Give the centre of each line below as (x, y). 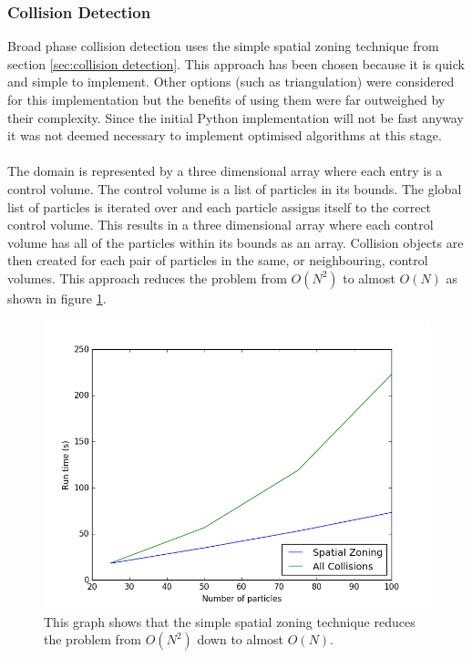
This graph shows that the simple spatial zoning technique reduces (230, 621)
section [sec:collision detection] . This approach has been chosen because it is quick (236, 63)
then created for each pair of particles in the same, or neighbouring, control (218, 260)
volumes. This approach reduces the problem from (147, 278)
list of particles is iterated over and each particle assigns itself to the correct (220, 206)
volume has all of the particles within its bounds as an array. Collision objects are (236, 242)
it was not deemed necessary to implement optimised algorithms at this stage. (225, 135)
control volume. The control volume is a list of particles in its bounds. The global (235, 188)
